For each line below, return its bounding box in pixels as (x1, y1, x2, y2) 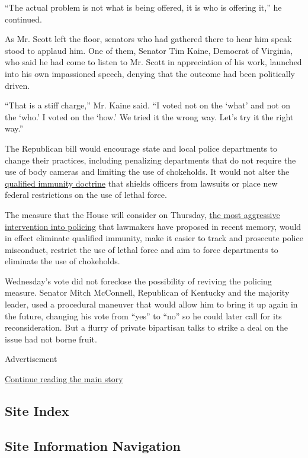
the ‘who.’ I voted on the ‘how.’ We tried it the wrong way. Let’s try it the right (5, 110, 294, 123)
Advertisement (5, 353, 57, 365)
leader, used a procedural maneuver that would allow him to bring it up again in (5, 298, 298, 310)
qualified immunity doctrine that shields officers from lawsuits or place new (5, 177, 278, 189)
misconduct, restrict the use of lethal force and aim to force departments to (5, 243, 278, 255)
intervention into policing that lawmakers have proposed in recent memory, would (5, 220, 301, 232)
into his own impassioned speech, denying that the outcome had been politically (5, 67, 295, 79)
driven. (5, 79, 30, 91)
